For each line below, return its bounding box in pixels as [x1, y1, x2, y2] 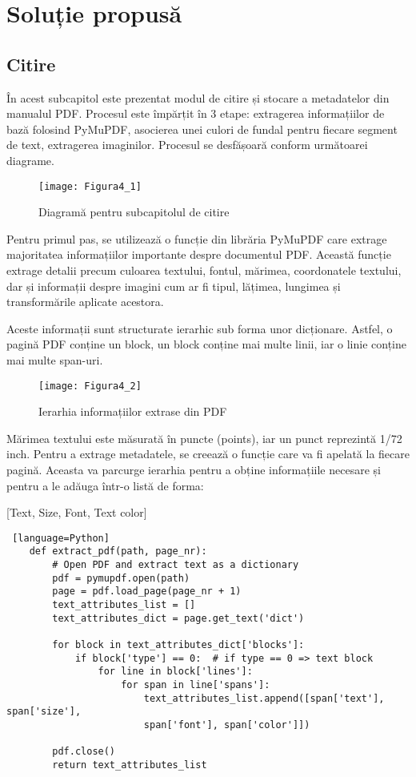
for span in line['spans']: [121, 678, 270, 690]
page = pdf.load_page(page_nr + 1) [52, 586, 242, 598]
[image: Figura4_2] [38, 380, 142, 392]
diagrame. [6, 151, 54, 168]
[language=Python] [12, 532, 110, 544]
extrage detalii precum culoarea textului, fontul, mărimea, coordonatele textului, [6, 261, 402, 278]
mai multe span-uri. [6, 351, 103, 368]
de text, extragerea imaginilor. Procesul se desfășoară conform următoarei [6, 136, 368, 153]
